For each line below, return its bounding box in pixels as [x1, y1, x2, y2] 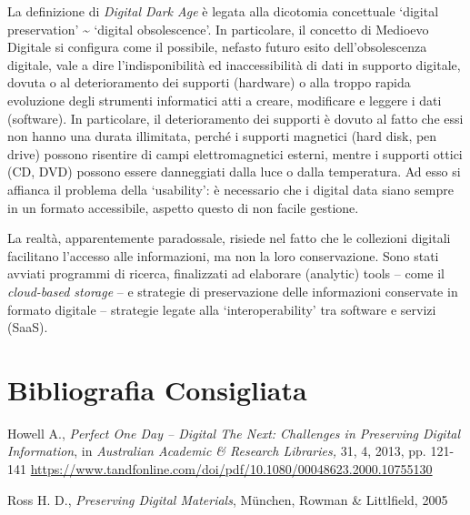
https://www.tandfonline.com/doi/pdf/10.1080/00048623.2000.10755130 [30, 459, 433, 478]
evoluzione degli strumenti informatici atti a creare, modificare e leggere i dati [7, 90, 442, 109]
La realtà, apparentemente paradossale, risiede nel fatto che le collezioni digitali [7, 228, 451, 247]
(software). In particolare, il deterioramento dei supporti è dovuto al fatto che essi [7, 108, 464, 127]
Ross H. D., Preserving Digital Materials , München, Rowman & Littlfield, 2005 [7, 490, 448, 509]
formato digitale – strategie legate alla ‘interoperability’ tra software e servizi [7, 299, 436, 318]
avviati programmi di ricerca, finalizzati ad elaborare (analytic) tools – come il [7, 264, 445, 283]
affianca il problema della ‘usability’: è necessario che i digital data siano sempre [7, 179, 454, 198]
